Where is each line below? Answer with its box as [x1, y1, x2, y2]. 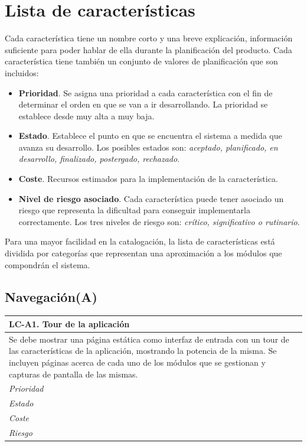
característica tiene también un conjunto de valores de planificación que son [5, 55, 278, 67]
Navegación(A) [5, 287, 97, 305]
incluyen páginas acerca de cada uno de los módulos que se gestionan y [9, 356, 266, 368]
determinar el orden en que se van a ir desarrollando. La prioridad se [18, 98, 268, 110]
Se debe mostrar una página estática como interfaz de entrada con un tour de [9, 333, 289, 345]
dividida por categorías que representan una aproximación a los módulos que [5, 247, 282, 259]
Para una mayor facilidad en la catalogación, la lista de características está [5, 235, 275, 248]
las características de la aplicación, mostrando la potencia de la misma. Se [9, 344, 277, 357]
